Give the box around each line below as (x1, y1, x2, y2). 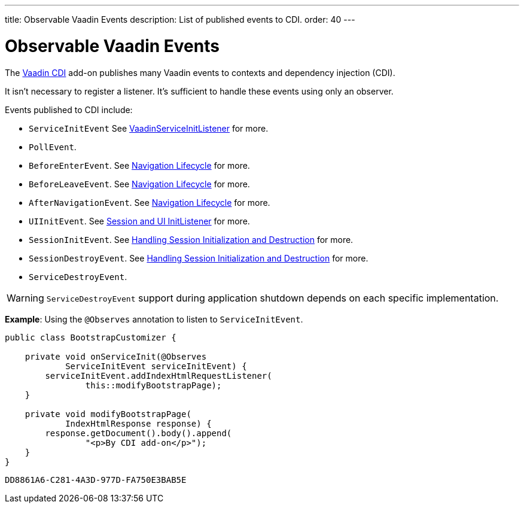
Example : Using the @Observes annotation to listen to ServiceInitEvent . (5, 314, 303, 324)
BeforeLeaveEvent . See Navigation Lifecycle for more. (29, 178, 250, 189)
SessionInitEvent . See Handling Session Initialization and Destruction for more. (29, 234, 354, 245)
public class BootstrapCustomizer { (5, 332, 176, 342)
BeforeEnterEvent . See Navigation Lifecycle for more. (29, 160, 250, 171)
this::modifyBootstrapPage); (85, 380, 222, 390)
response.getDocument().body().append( (45, 428, 232, 438)
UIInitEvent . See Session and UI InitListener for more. (29, 215, 250, 226)
